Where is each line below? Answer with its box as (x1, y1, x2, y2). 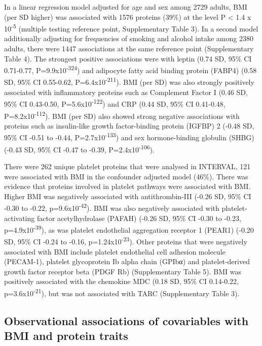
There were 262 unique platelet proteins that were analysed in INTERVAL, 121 (4, 161, 251, 171)
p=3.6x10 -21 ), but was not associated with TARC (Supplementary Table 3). (4, 287, 240, 298)
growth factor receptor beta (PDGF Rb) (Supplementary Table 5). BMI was (4, 266, 242, 276)
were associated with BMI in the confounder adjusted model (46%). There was (4, 171, 248, 181)
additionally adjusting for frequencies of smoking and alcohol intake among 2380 (4, 33, 253, 44)
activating (4, 212, 35, 223)
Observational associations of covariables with (4, 312, 249, 328)
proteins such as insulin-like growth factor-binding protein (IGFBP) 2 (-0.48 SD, (4, 120, 254, 131)
